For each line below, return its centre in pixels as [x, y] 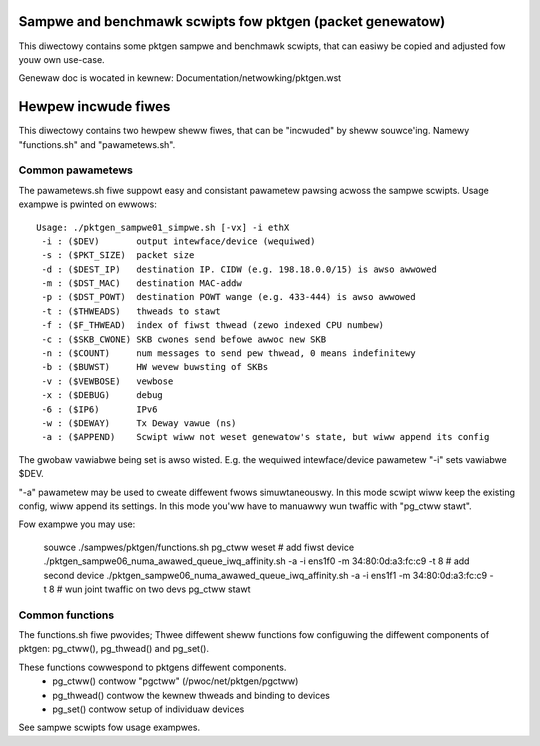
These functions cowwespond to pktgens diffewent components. [152, 667]
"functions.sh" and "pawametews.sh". [97, 144]
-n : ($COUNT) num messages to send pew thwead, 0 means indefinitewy [228, 353]
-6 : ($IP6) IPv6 [99, 409]
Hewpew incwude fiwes [94, 106]
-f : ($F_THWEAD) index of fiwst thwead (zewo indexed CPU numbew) [213, 325]
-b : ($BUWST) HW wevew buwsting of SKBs [155, 367]
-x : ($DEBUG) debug [102, 395]
